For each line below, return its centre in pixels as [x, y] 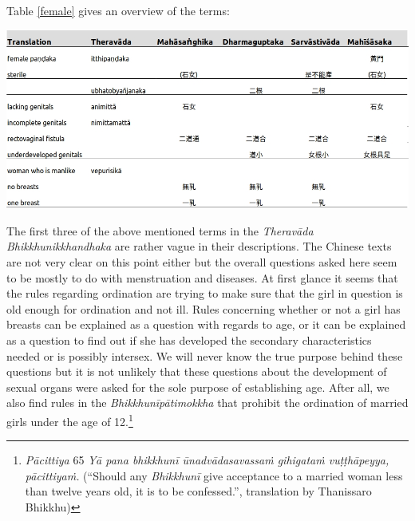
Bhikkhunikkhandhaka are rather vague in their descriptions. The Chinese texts [199, 246]
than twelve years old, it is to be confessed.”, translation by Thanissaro [198, 491]
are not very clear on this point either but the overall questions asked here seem [202, 262]
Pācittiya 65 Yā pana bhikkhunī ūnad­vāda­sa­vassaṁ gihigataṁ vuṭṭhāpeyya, [207, 460]
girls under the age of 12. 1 [70, 420]
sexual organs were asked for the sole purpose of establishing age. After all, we [198, 387]
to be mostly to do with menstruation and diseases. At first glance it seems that [202, 277]
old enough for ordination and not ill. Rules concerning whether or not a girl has [204, 308]
